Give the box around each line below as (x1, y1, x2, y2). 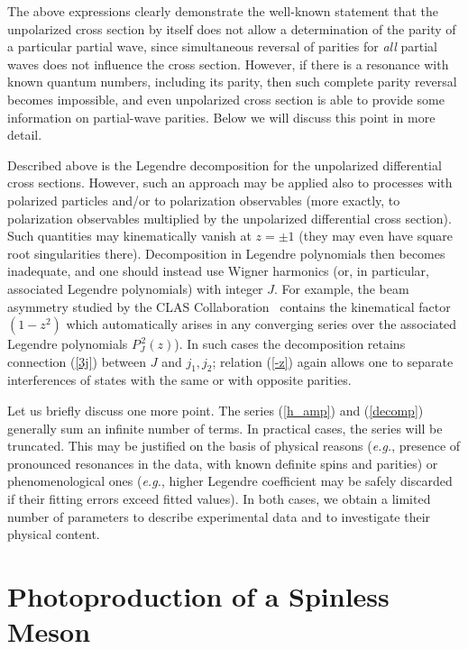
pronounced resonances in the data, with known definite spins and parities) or (7, 453, 438, 472)
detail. (7, 125, 42, 144)
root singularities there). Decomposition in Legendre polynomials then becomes (7, 243, 445, 262)
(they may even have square (298, 226, 454, 245)
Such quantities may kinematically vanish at (7, 226, 252, 245)
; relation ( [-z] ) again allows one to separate (212, 352, 454, 370)
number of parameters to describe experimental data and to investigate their (7, 507, 431, 526)
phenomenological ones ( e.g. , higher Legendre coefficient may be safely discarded (7, 471, 453, 490)
